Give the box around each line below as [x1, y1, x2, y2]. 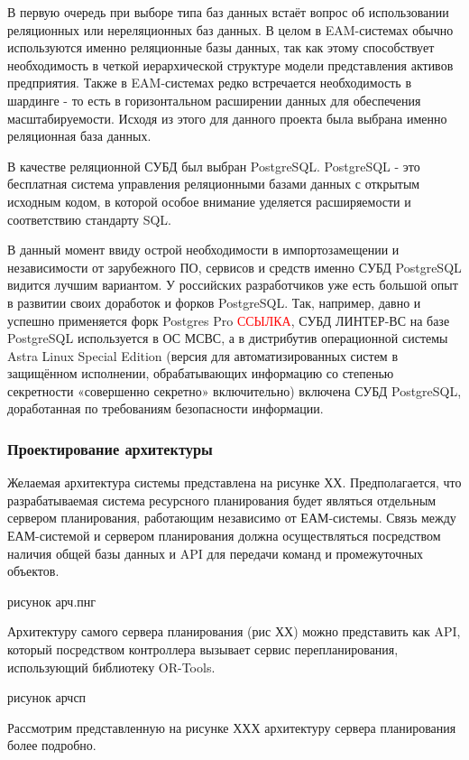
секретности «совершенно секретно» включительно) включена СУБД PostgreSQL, [7, 381, 462, 400]
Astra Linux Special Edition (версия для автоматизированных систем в [7, 346, 398, 365]
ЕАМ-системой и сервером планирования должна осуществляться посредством [7, 526, 441, 545]
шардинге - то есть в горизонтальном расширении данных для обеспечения [7, 90, 421, 109]
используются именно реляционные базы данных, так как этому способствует [7, 38, 435, 57]
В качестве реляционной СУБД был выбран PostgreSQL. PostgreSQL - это [7, 156, 420, 175]
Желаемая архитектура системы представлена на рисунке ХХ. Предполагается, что [7, 473, 462, 492]
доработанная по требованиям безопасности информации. [7, 399, 324, 418]
